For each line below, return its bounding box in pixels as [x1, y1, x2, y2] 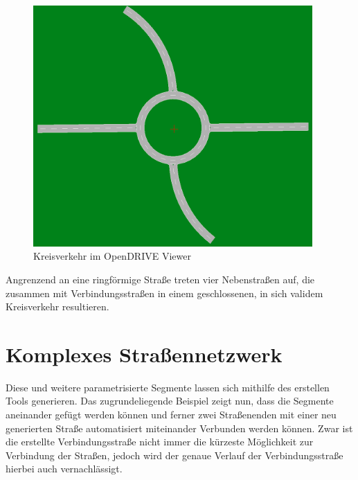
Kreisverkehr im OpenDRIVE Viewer [33, 249, 191, 263]
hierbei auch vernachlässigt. [6, 461, 123, 476]
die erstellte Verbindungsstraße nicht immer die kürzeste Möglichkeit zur [6, 434, 314, 449]
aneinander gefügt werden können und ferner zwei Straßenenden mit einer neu [6, 407, 337, 421]
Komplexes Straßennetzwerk [6, 339, 283, 368]
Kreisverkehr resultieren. [6, 299, 109, 314]
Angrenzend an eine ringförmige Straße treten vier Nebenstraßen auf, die [6, 272, 315, 286]
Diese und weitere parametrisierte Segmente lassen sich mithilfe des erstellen [6, 380, 330, 394]
